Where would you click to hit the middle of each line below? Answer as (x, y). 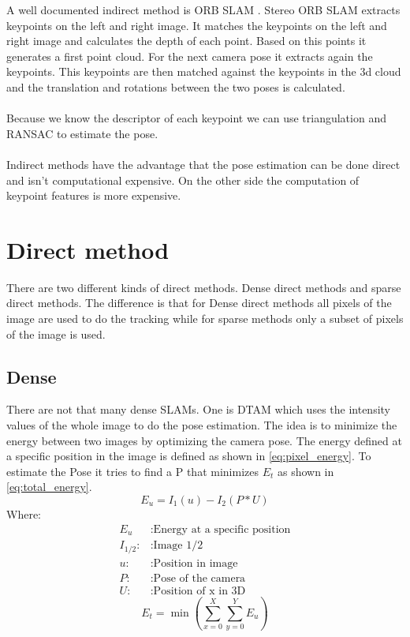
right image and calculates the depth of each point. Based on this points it (186, 41)
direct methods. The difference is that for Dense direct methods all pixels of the (199, 303)
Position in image (196, 563)
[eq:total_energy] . (49, 487)
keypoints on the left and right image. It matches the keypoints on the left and (197, 25)
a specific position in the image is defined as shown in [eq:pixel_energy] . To (189, 456)
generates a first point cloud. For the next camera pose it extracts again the (190, 56)
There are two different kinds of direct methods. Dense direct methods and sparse (204, 287)
